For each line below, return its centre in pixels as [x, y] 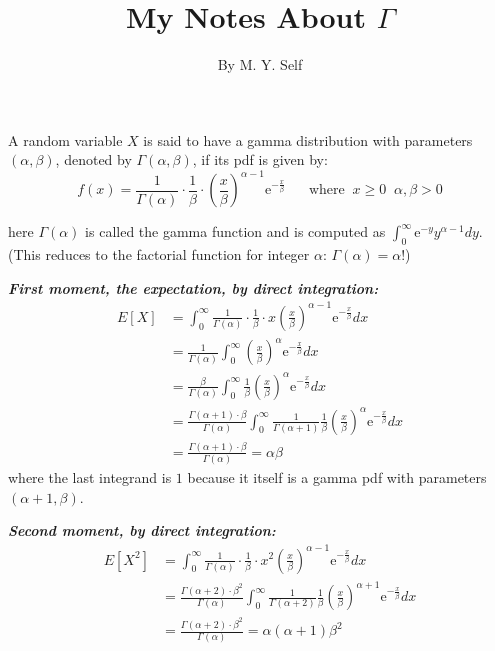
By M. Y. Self [260, 64]
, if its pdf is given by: [260, 159]
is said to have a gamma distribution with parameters [308, 139]
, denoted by [93, 159]
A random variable [65, 139]
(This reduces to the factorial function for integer [159, 254]
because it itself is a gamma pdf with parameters [337, 477]
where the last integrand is [90, 477]
